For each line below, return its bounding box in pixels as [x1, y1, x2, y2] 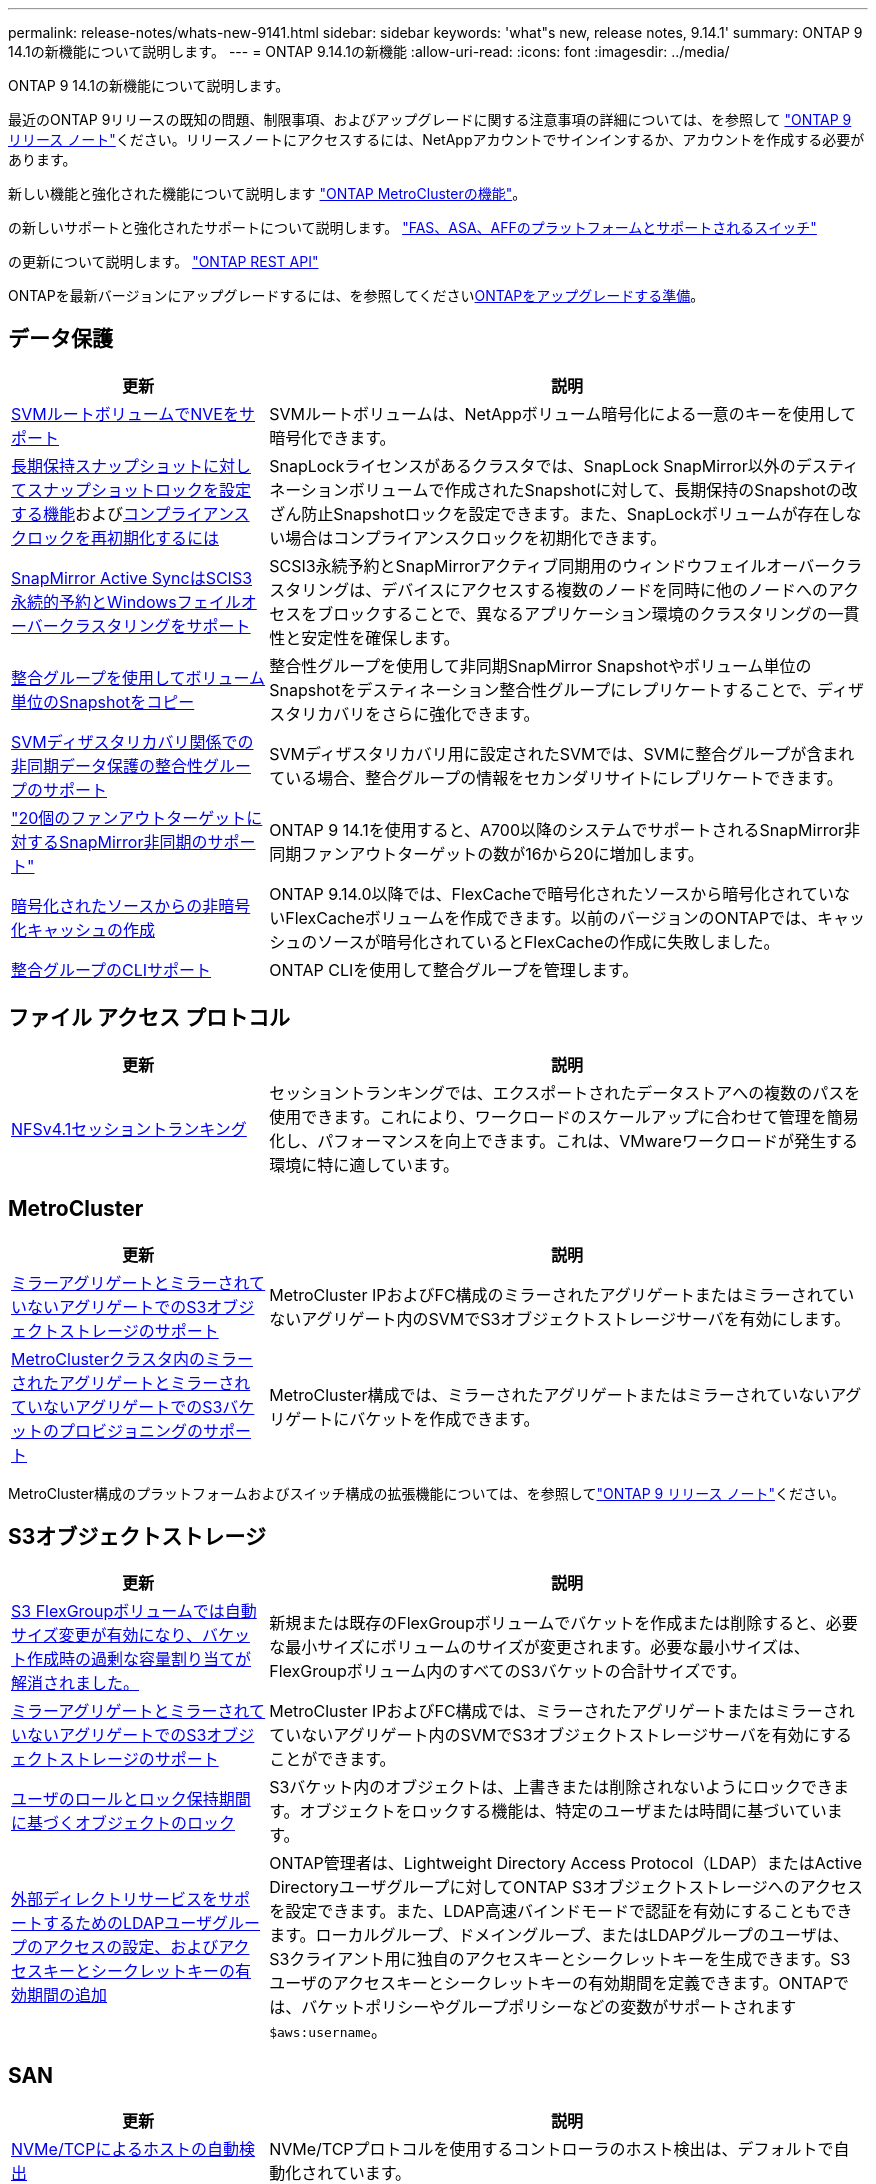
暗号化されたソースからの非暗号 [11, 895, 251, 916]
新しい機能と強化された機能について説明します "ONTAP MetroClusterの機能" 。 [8, 185, 527, 202]
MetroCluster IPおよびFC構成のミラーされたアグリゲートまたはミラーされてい [269, 1284, 855, 1305]
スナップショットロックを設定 [27, 479, 252, 500]
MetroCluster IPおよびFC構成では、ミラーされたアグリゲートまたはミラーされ [269, 1701, 855, 1722]
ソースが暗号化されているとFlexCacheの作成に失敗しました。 [317, 931, 780, 952]
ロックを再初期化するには [27, 527, 220, 548]
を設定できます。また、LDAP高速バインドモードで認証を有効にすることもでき [269, 1901, 853, 1922]
